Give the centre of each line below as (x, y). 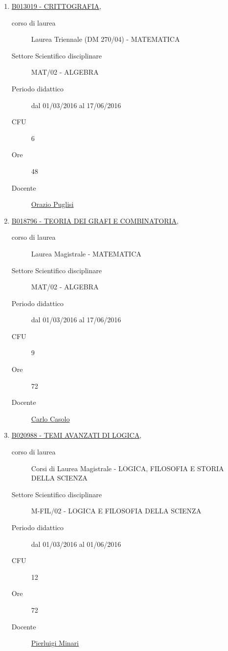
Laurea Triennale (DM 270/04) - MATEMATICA (105, 39)
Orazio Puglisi (52, 204)
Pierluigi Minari (55, 643)
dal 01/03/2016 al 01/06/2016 (76, 544)
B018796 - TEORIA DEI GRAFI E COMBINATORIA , (95, 220)
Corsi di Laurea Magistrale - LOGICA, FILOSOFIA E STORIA (127, 468)
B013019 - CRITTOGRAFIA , (56, 6)
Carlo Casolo (50, 418)
